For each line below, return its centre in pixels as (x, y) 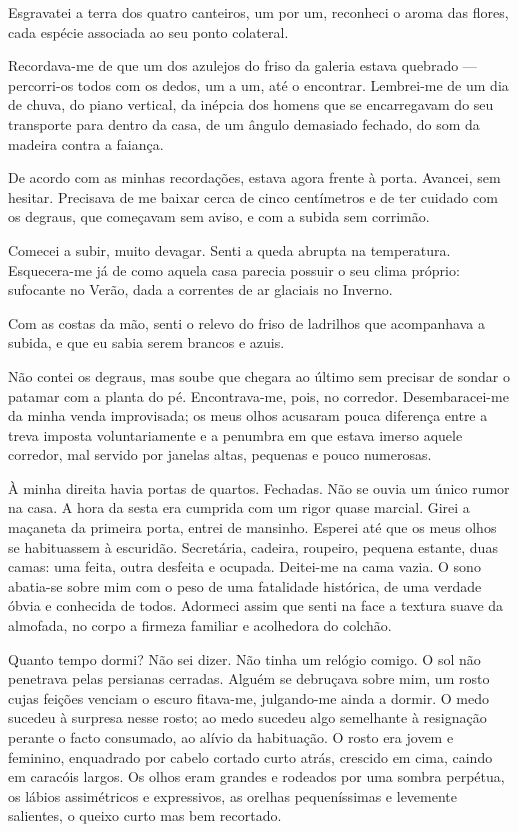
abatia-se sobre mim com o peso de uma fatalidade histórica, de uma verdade (245, 585)
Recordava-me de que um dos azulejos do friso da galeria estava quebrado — (242, 65)
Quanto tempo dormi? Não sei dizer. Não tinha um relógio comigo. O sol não (244, 658)
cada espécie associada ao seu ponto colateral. (148, 31)
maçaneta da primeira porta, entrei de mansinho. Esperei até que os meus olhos (252, 527)
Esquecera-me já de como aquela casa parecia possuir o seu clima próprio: (234, 269)
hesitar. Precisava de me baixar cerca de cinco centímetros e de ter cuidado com (253, 196)
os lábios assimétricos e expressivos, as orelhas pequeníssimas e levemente (233, 795)
